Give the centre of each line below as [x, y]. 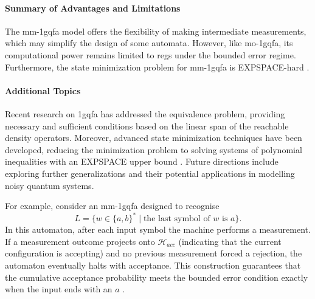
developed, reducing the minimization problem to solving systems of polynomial [154, 149]
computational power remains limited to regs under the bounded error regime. [151, 54]
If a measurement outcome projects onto [80, 241]
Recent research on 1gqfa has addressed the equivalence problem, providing [145, 113]
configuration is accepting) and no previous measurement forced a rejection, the [154, 253]
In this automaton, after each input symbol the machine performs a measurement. [158, 229]
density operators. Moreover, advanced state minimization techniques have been [154, 138]
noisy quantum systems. [50, 185]
